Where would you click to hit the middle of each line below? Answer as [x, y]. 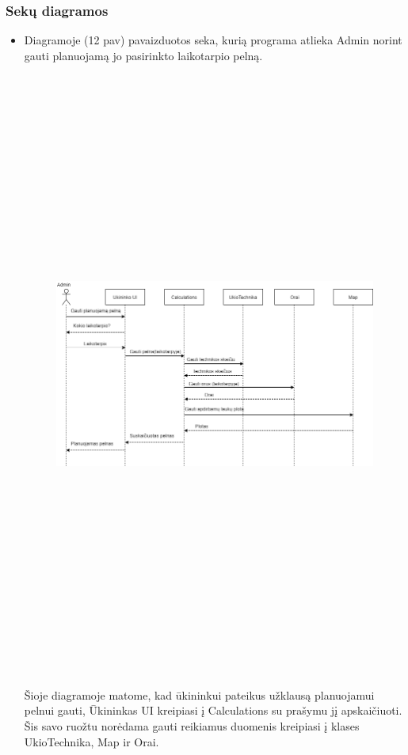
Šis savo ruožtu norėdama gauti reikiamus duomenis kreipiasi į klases [192, 726]
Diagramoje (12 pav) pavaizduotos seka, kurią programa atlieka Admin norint [213, 40]
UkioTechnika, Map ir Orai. [92, 741]
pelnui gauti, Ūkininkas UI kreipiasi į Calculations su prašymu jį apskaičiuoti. [213, 710]
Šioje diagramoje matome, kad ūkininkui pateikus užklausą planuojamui [199, 694]
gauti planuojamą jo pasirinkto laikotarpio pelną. [143, 55]
